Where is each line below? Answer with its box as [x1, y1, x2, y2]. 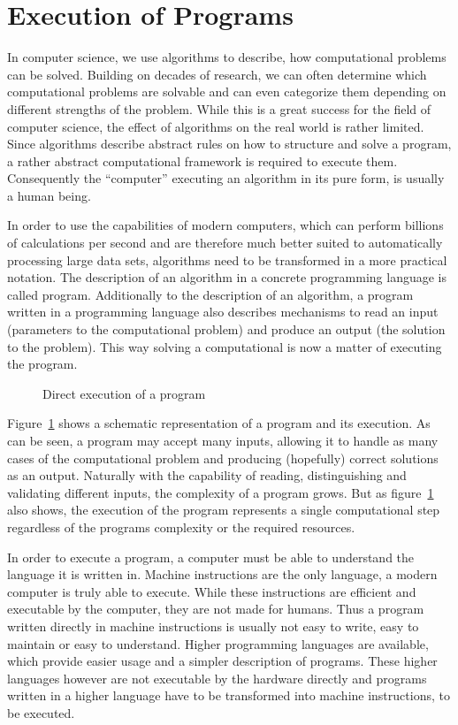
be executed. [7, 703, 75, 721]
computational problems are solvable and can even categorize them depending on [7, 82, 447, 101]
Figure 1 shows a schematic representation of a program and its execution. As [7, 414, 431, 432]
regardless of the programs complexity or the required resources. [7, 517, 355, 536]
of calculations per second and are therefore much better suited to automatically [7, 233, 443, 252]
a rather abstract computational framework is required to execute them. [7, 151, 398, 170]
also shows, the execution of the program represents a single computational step [7, 500, 440, 519]
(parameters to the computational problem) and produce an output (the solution [7, 320, 446, 339]
